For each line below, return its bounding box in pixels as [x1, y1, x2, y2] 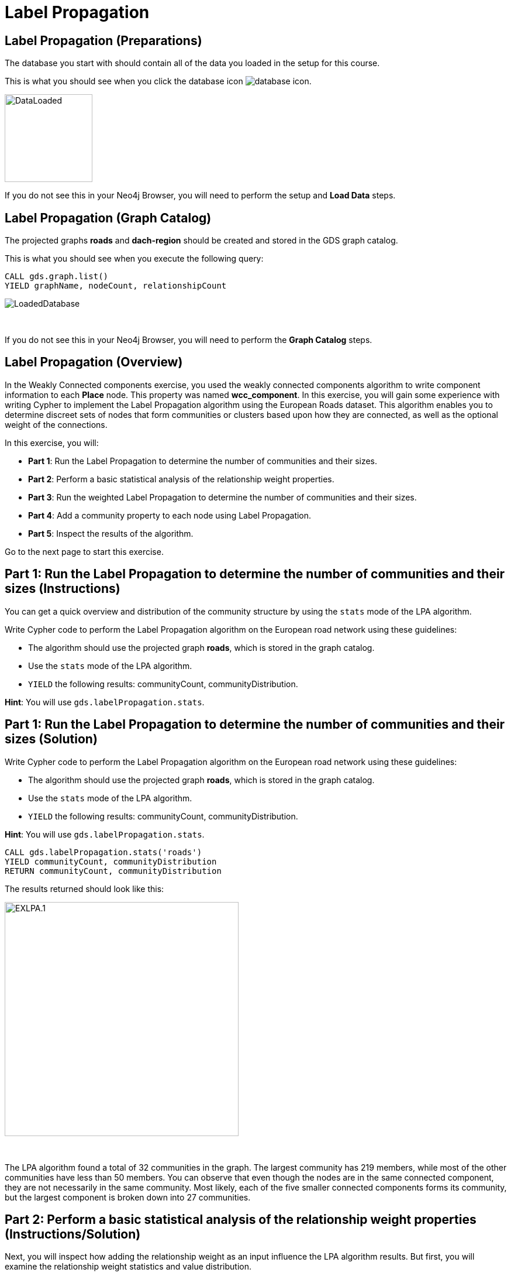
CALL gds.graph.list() [5, 272, 109, 282]
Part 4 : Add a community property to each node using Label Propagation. [28, 510, 312, 520]
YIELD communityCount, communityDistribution [5, 856, 217, 866]
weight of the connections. [5, 419, 108, 430]
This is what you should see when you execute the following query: [5, 253, 264, 264]
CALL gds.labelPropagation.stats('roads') [5, 847, 202, 857]
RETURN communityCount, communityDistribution [5, 866, 222, 876]
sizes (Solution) [5, 732, 98, 747]
